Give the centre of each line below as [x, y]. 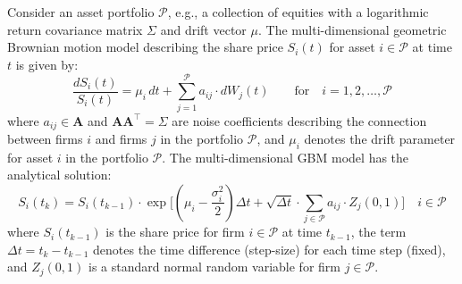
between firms [45, 138]
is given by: [47, 64]
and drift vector [203, 29]
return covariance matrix [75, 29]
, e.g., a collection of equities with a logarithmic [298, 12]
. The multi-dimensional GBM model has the [286, 157]
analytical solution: [59, 175]
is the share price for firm [175, 232]
